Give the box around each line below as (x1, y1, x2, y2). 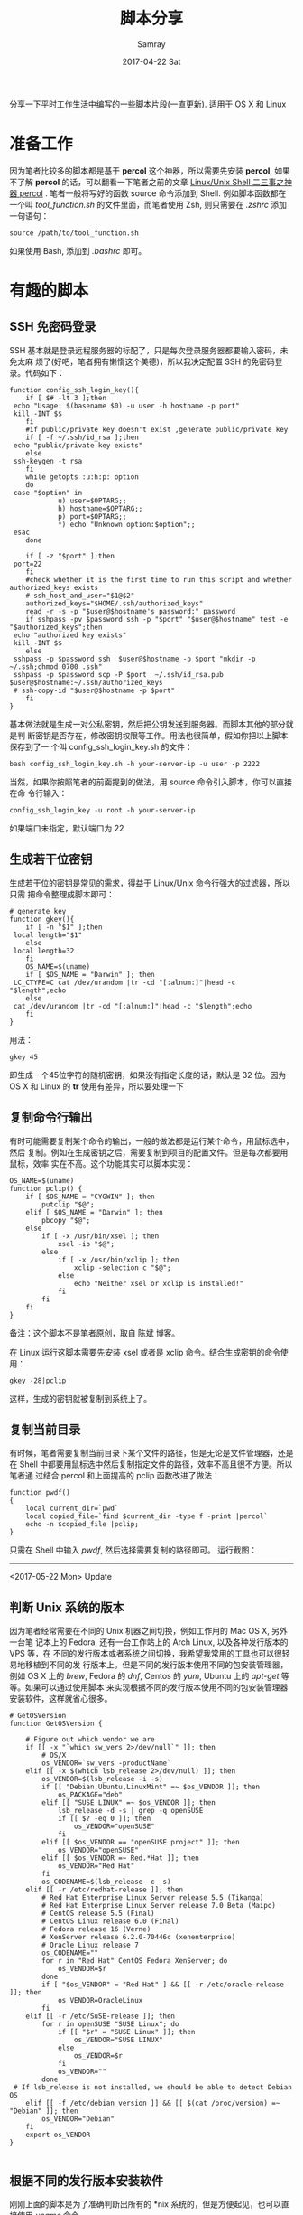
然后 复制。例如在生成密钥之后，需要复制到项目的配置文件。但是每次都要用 (9, 1147, 289, 1158)
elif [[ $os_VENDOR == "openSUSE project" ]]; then (41, 1838, 241, 1847)
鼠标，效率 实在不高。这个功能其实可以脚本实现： (9, 1158, 194, 1169)
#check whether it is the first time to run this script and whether (25, 575, 293, 584)
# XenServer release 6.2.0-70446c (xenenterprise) (41, 1933, 236, 1942)
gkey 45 (9, 1052, 39, 1062)
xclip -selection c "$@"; (73, 1262, 171, 1272)
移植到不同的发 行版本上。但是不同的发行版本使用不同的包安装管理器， (24, 1659, 289, 1670)
